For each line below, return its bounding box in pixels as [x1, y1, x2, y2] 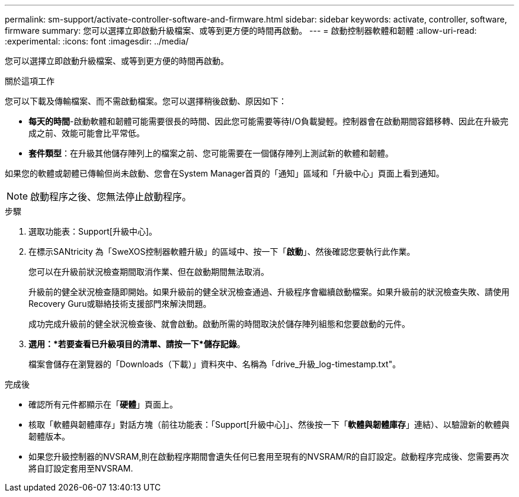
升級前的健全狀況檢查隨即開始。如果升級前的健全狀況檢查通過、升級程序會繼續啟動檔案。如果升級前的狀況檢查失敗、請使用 [28, 287, 510, 297]
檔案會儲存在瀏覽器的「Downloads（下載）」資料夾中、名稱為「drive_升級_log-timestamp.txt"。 [28, 359, 401, 369]
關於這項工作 [5, 76, 55, 86]
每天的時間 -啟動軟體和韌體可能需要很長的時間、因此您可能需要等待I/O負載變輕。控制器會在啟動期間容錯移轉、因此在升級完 [28, 116, 508, 126]
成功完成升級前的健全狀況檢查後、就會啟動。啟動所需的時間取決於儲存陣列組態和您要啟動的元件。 [28, 319, 410, 329]
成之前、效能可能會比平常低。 [28, 128, 145, 138]
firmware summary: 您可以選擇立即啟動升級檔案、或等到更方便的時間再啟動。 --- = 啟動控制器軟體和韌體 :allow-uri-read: [5, 25, 477, 36]
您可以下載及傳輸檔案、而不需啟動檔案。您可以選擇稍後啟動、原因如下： [5, 96, 287, 106]
